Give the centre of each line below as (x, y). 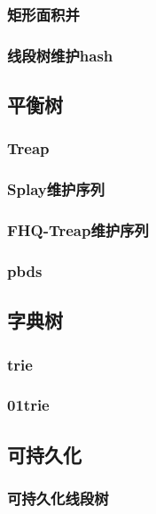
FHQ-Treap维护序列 (78, 230)
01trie (28, 405)
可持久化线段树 (58, 498)
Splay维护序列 (56, 189)
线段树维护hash (60, 55)
